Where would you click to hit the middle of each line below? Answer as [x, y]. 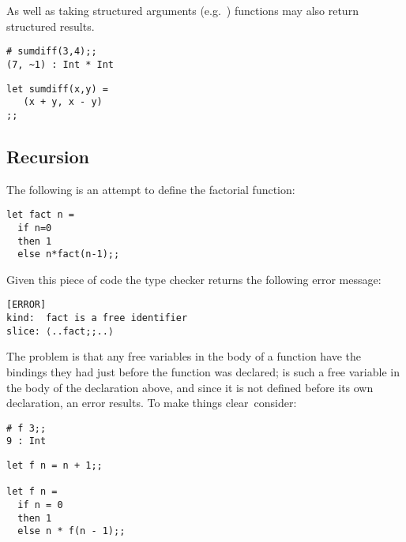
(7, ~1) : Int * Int [60, 64]
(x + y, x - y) [63, 102]
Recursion [48, 156]
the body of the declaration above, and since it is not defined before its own [190, 387]
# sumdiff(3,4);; [52, 52]
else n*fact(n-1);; [69, 254]
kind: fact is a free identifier [97, 318]
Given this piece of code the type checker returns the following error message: [194, 279]
